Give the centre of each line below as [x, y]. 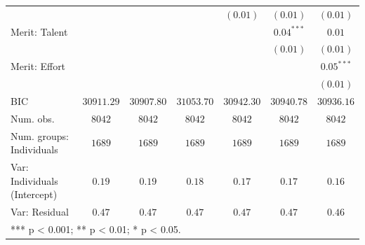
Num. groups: [40, 135]
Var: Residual [40, 212]
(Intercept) [34, 194]
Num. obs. [33, 118]
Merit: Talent [39, 31]
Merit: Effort [38, 66]
